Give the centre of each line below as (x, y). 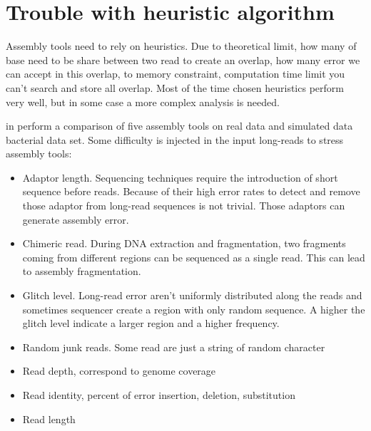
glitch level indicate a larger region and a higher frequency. (151, 323)
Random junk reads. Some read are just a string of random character (174, 347)
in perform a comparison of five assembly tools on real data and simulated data (179, 126)
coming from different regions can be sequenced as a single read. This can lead (194, 257)
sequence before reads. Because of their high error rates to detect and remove (191, 191)
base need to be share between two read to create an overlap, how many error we (183, 59)
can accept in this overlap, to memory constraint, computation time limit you (176, 74)
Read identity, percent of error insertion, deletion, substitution (159, 395)
